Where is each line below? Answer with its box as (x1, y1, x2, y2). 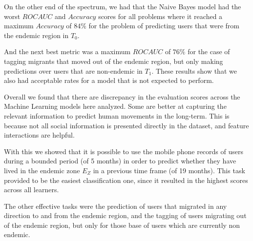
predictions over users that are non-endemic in (4, 65, 143, 76)
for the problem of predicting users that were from (88, 20, 239, 31)
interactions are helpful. (4, 130, 75, 140)
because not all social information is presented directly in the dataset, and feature (4, 120, 249, 130)
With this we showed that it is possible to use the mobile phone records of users (4, 146, 243, 156)
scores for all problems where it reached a (98, 11, 223, 21)
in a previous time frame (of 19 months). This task (93, 165, 245, 175)
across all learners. (4, 184, 59, 195)
